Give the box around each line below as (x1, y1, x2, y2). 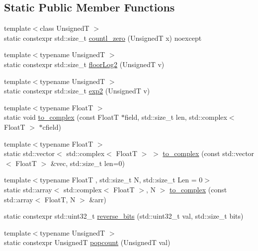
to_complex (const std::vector (163, 148, 255, 159)
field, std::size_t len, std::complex (124, 112, 227, 122)
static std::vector (4, 148, 55, 159)
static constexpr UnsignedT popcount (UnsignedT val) (4, 237, 171, 248)
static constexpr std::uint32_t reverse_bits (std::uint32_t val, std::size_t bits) (4, 211, 244, 221)
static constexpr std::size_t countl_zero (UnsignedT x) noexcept (4, 32, 202, 43)
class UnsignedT (40, 23, 89, 33)
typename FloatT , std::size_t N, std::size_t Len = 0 (40, 174, 203, 185)
